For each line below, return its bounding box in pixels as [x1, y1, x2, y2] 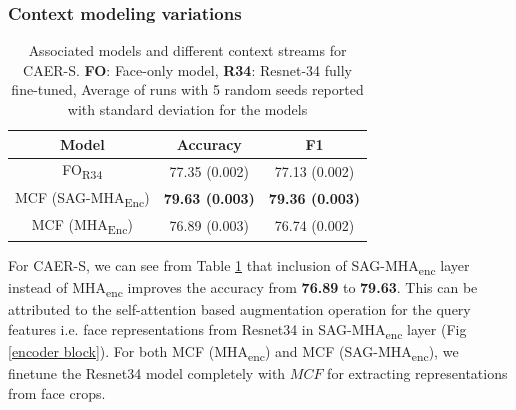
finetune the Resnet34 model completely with [8, 362, 286, 383]
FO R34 [62, 159, 103, 183]
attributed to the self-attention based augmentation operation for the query [8, 299, 471, 320]
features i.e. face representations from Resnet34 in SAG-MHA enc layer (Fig [8, 318, 467, 342]
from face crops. [8, 382, 106, 403]
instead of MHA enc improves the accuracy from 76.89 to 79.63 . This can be [8, 276, 478, 300]
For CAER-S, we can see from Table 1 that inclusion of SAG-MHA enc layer [8, 254, 470, 278]
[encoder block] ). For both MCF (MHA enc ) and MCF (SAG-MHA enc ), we [8, 340, 459, 364]
